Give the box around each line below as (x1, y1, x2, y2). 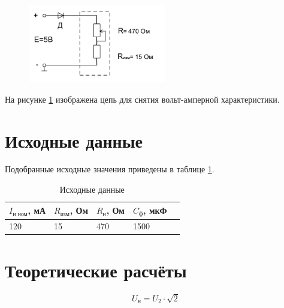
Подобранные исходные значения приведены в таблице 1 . (5, 163, 214, 175)
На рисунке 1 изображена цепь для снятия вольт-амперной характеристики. (5, 92, 280, 105)
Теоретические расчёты (5, 258, 187, 282)
